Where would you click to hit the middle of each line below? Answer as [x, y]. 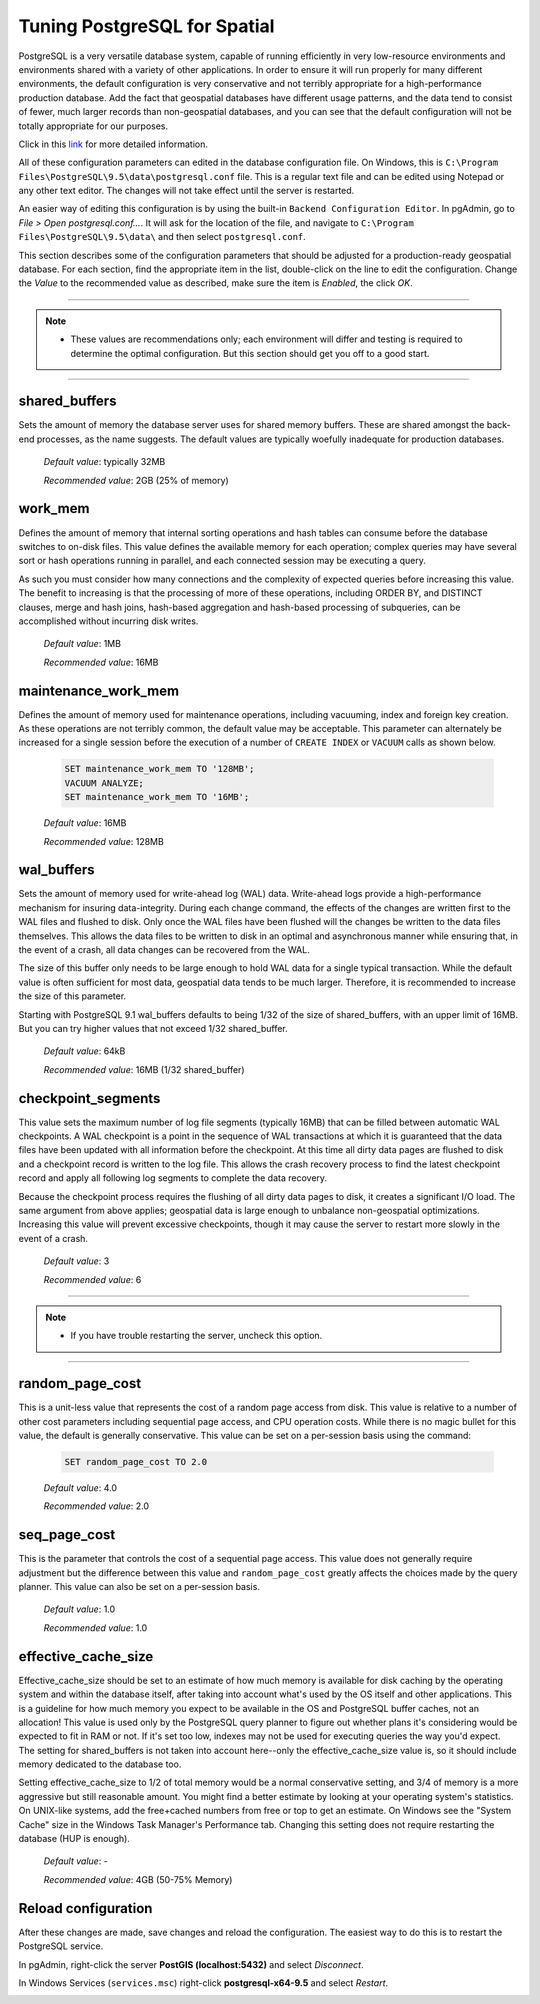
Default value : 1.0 [79, 1609]
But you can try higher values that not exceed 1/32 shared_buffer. [153, 1028]
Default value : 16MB [85, 823]
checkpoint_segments [89, 1098]
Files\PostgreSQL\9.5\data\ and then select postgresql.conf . [162, 237]
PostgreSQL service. [61, 1946]
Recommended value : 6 [92, 1279]
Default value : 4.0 [80, 1487]
